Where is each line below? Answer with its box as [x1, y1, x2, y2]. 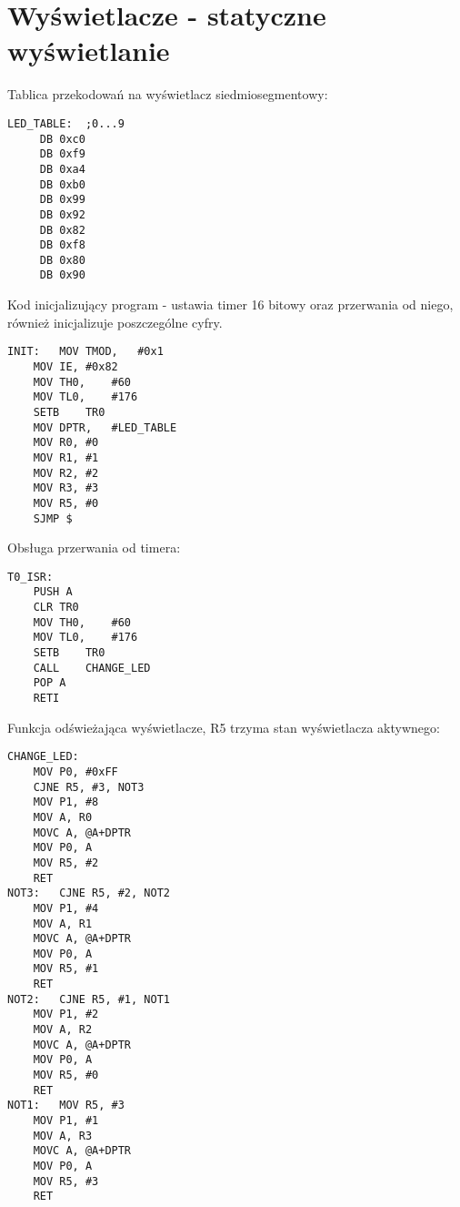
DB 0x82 [39, 223, 85, 237]
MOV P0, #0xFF [33, 765, 118, 778]
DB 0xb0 [39, 177, 85, 191]
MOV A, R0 [33, 810, 93, 824]
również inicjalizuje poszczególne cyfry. [7, 312, 223, 331]
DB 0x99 [39, 193, 85, 207]
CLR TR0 [33, 601, 79, 614]
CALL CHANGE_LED [33, 661, 151, 674]
